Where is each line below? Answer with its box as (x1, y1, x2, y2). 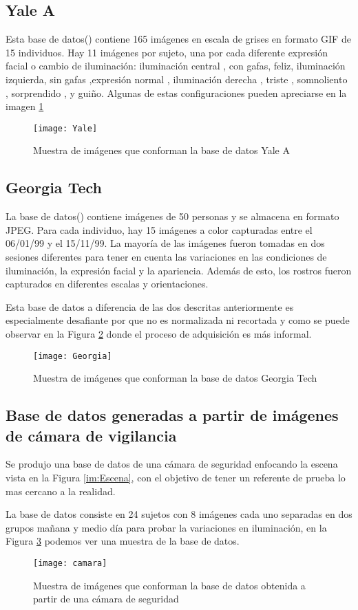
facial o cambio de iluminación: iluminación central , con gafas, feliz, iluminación (6, 58, 346, 73)
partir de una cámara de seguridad (33, 591, 179, 606)
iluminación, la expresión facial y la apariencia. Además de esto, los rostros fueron (6, 263, 352, 277)
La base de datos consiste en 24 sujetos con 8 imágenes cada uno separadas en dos (6, 507, 352, 521)
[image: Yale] (33, 123, 98, 133)
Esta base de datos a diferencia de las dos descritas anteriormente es (6, 299, 294, 314)
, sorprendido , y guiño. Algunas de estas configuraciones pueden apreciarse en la (6, 85, 347, 100)
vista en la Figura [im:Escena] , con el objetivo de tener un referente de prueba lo (6, 470, 346, 484)
